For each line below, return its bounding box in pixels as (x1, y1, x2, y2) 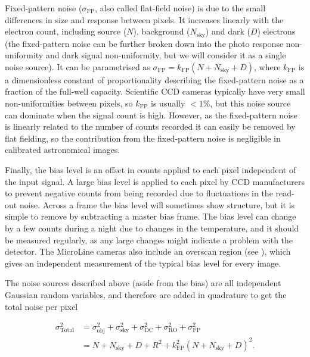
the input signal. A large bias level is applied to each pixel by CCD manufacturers (5, 175, 305, 187)
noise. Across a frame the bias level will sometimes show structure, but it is (19, 198, 295, 211)
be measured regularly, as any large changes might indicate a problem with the (5, 233, 293, 246)
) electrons (257, 25, 296, 37)
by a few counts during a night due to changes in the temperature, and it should (5, 221, 299, 234)
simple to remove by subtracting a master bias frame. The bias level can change (5, 210, 296, 223)
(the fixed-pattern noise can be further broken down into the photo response (5, 37, 284, 49)
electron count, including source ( (5, 25, 127, 37)
